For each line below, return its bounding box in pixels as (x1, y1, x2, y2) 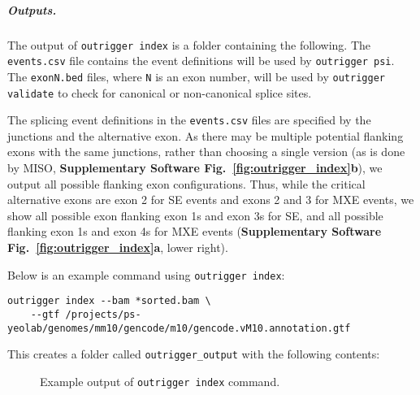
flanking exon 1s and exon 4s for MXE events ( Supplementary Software (7, 223, 382, 240)
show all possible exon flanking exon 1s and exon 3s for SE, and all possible (7, 206, 383, 224)
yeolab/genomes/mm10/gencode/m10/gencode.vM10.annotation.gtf (7, 322, 351, 334)
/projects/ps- (65, 308, 141, 320)
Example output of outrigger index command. (40, 372, 280, 389)
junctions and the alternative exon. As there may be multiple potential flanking (7, 127, 404, 144)
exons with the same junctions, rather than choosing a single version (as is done (7, 143, 405, 160)
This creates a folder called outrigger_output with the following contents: (7, 345, 380, 362)
